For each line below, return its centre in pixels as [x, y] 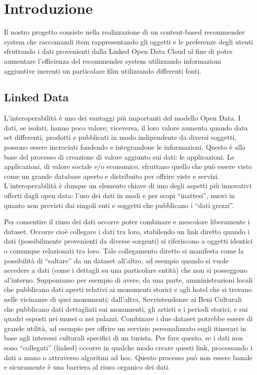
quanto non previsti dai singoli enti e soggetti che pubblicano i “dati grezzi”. [119, 205]
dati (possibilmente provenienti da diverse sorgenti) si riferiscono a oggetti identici [128, 241]
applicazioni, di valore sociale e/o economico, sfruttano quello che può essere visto [128, 166]
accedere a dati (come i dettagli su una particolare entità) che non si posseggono [126, 270]
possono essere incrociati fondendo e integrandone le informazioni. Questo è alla [125, 147]
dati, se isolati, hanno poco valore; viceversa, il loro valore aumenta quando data [126, 127]
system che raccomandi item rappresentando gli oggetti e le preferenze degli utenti [128, 41]
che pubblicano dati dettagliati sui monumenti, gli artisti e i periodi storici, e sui [126, 309]
